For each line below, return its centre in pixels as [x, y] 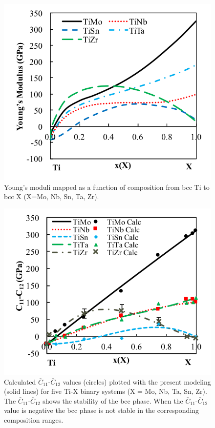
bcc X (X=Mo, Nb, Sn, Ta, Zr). [52, 196]
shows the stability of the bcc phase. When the [113, 400]
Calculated [20, 381]
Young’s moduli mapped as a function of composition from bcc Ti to [107, 187]
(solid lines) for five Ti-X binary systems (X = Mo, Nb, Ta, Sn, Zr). [106, 391]
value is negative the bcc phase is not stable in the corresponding [102, 410]
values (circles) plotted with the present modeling [137, 381]
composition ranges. [34, 419]
